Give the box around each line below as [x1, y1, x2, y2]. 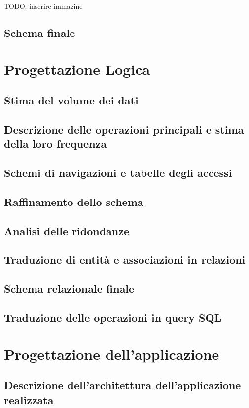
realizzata [4, 392, 54, 407]
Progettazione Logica [4, 59, 150, 79]
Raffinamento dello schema [4, 194, 143, 209]
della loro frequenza [4, 136, 107, 151]
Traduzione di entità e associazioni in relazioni [4, 252, 246, 267]
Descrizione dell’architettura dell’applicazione [4, 377, 241, 393]
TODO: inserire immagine [4, 1, 83, 11]
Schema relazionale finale [4, 281, 135, 296]
